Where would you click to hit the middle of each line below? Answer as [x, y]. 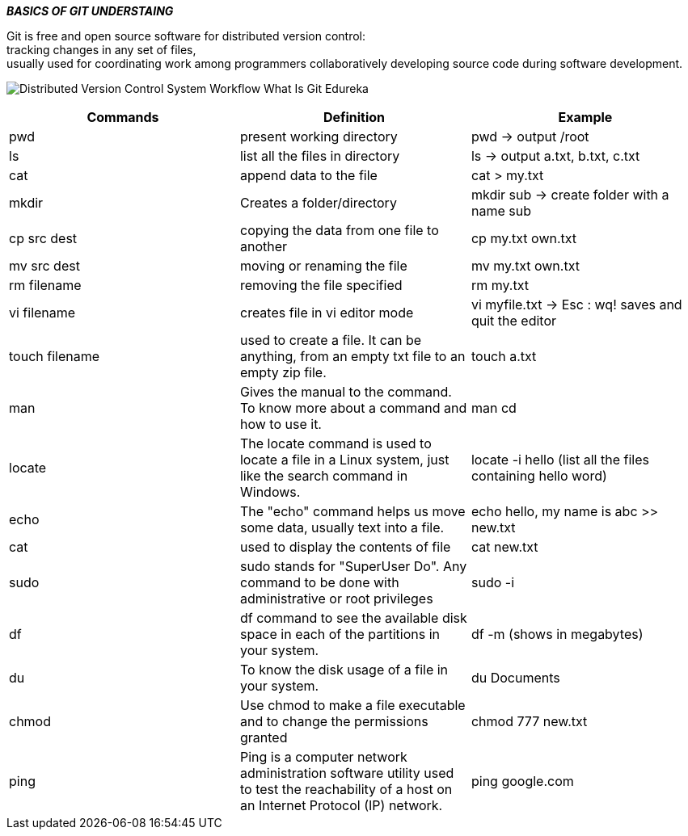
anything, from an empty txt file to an [352, 356]
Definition [354, 117]
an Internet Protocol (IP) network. [341, 805]
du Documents [515, 678]
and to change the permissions [334, 721]
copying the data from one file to [339, 230]
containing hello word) [539, 476]
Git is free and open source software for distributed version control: [186, 36]
